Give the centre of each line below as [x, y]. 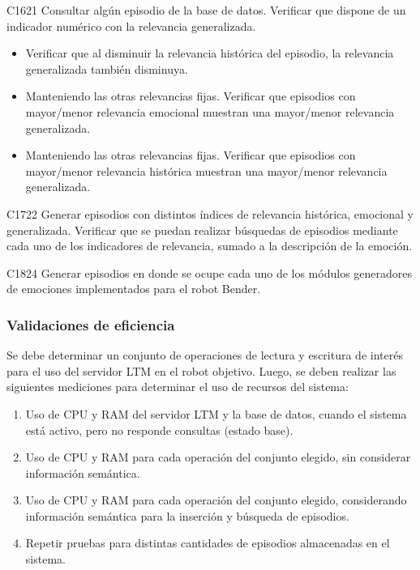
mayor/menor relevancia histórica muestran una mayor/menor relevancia [206, 170]
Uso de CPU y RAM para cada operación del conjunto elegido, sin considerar [218, 457]
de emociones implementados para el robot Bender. [134, 289]
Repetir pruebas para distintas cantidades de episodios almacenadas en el [208, 543]
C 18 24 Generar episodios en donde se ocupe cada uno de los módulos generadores [210, 272]
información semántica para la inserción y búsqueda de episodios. [187, 515]
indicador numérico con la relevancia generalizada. [131, 26]
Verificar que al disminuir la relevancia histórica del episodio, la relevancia [210, 53]
